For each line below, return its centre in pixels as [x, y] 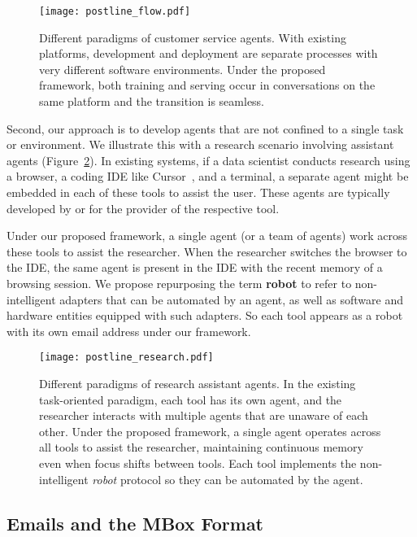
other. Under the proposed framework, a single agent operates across [210, 431]
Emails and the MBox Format [135, 523]
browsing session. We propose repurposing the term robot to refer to [179, 283]
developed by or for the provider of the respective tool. [143, 208]
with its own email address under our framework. [129, 331]
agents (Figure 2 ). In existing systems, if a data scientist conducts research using [208, 160]
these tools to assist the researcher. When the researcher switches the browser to [207, 251]
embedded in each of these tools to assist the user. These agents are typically [198, 192]
